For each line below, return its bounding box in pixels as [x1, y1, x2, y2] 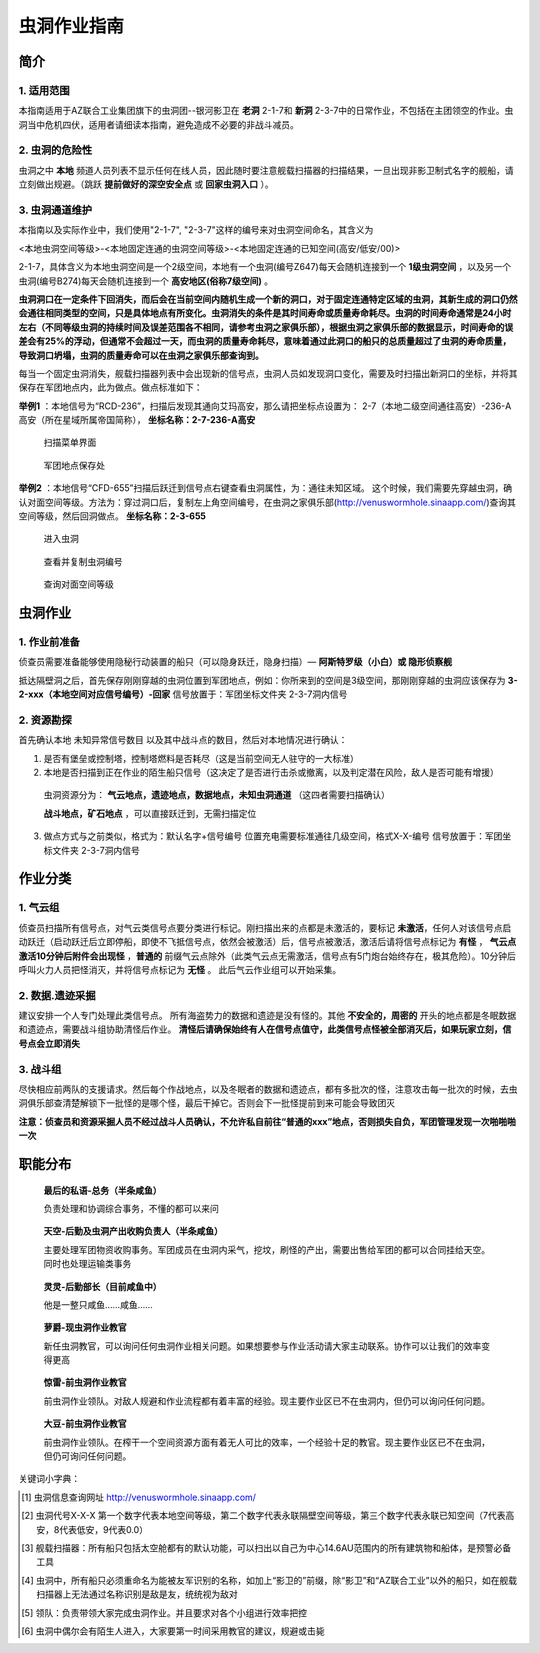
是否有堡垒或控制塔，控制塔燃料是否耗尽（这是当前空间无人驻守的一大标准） [43, 752, 359, 764]
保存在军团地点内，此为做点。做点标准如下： [18, 381, 203, 394]
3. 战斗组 [18, 1062, 62, 1076]
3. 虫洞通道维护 [18, 203, 93, 217]
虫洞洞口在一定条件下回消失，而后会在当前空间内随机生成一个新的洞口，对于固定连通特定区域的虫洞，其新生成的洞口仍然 [18, 293, 518, 305]
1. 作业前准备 [18, 635, 80, 649]
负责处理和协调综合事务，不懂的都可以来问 [43, 1202, 219, 1214]
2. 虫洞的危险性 [18, 143, 93, 157]
